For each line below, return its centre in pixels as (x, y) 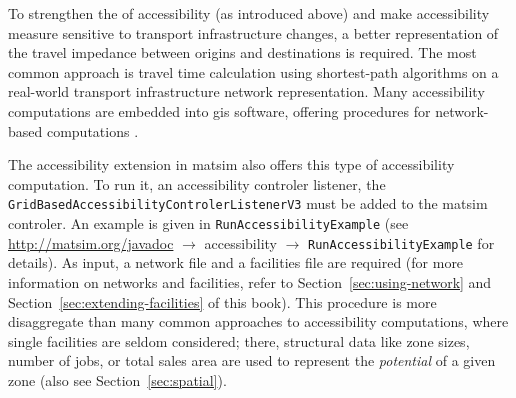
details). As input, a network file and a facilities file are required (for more (236, 262)
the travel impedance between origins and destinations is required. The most (242, 52)
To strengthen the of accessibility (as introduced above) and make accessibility (249, 13)
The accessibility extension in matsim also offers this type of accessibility (231, 164)
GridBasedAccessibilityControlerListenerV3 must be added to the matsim (248, 203)
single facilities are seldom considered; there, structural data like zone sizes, (239, 340)
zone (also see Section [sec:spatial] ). (117, 379)
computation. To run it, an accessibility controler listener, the (197, 183)
